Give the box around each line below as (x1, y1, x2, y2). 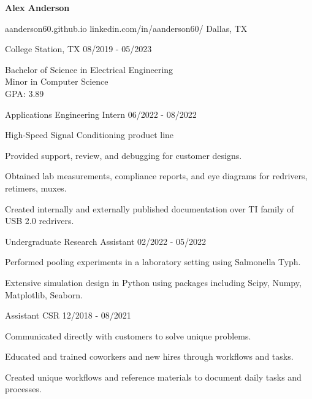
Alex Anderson (5, 1, 70, 14)
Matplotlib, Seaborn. (5, 288, 83, 301)
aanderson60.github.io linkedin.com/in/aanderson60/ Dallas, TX (5, 21, 248, 34)
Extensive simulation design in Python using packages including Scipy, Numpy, (5, 276, 302, 289)
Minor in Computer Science (5, 75, 108, 88)
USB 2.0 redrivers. (5, 214, 74, 227)
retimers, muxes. (5, 181, 67, 194)
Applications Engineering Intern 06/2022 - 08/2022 (5, 107, 197, 120)
